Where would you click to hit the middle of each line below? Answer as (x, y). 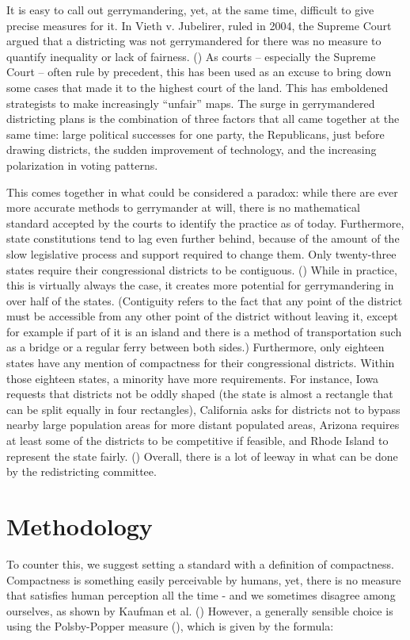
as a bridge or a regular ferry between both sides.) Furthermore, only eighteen (196, 347)
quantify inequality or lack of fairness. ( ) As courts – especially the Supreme (191, 56)
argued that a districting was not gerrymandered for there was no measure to (194, 41)
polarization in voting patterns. (82, 165)
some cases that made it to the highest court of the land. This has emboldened (197, 87)
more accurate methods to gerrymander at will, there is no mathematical (183, 207)
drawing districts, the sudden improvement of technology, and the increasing (192, 149)
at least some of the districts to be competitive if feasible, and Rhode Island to (197, 441)
